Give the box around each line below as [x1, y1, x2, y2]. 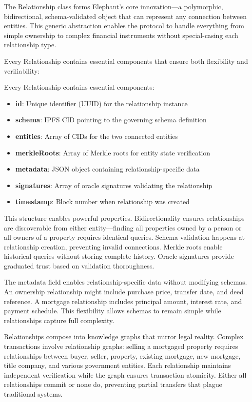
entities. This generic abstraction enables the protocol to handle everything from [4, 20, 244, 31]
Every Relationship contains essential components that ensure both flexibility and [4, 56, 248, 66]
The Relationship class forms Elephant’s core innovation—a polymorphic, [4, 1, 223, 11]
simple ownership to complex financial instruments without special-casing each [4, 30, 238, 40]
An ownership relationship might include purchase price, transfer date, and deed [4, 287, 244, 297]
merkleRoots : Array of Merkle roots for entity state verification [15, 147, 211, 157]
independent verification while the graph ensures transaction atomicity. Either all [4, 369, 247, 380]
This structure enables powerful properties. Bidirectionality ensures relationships [4, 212, 245, 223]
